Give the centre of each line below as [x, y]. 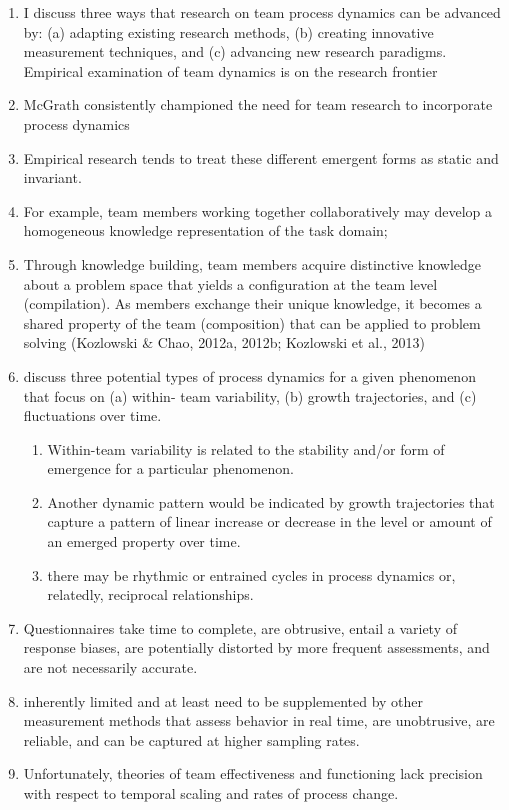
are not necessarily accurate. [110, 667]
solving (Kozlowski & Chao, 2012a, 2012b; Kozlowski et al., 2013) [224, 342]
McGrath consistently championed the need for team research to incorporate [258, 104]
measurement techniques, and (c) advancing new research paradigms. [235, 51]
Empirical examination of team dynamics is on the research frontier [230, 70]
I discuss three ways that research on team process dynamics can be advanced [262, 12]
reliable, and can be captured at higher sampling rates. [191, 739]
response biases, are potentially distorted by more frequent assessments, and [256, 647]
